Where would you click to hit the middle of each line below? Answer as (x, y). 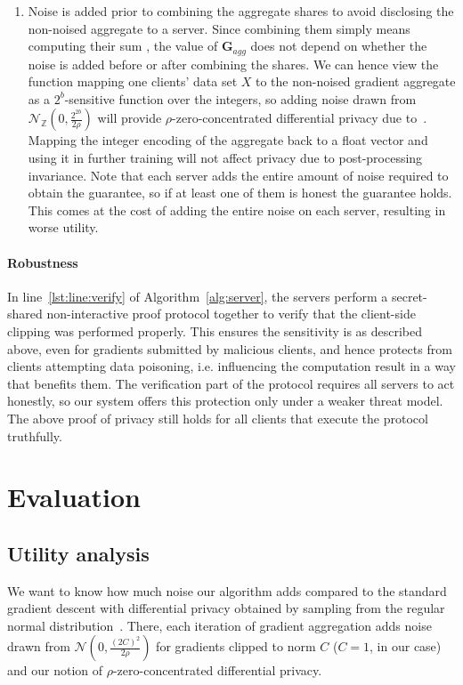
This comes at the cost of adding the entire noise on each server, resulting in (237, 210)
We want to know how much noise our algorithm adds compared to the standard (227, 590)
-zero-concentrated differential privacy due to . (300, 118)
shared (25, 314)
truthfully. (35, 435)
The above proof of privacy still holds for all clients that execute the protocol (218, 418)
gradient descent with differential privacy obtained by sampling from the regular (226, 608)
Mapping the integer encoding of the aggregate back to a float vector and (228, 140)
